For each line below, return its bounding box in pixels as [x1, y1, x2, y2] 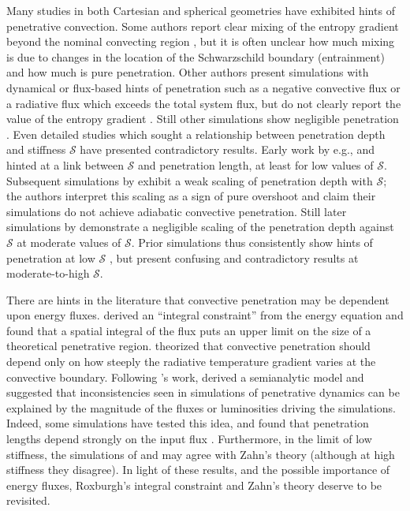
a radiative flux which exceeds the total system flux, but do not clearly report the [6, 95, 401, 111]
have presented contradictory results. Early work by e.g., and [80, 141, 375, 158]
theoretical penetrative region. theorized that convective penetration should [6, 338, 371, 354]
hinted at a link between [6, 156, 124, 173]
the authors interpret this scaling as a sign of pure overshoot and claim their [6, 188, 376, 204]
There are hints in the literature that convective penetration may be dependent [6, 291, 389, 308]
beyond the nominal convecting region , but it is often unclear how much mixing [6, 33, 395, 50]
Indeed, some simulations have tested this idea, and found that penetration [6, 415, 369, 431]
